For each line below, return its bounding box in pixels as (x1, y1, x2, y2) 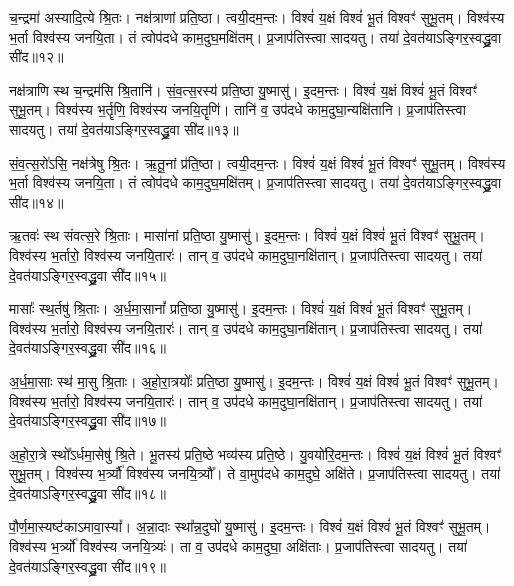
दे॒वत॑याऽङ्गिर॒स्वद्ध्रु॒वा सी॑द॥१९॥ (9, 555, 166, 576)
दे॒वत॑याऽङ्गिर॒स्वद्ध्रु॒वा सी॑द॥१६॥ (9, 337, 166, 358)
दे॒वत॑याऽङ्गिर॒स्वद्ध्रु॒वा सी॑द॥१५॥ (9, 264, 166, 285)
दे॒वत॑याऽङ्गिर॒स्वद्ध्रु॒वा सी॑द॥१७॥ (9, 410, 166, 431)
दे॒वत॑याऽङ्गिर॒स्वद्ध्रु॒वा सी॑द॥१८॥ (9, 482, 166, 503)
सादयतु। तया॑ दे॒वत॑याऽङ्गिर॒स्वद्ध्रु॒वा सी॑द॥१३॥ (9, 118, 239, 139)
